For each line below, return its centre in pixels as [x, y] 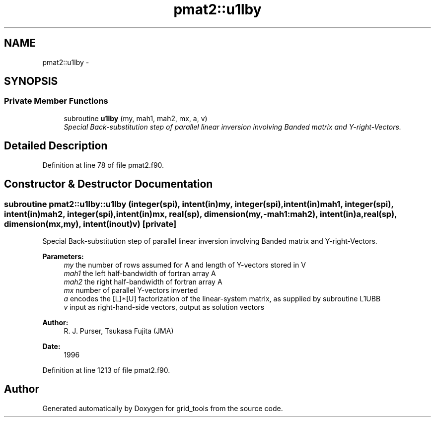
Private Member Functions [56, 101]
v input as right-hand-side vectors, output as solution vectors [164, 307]
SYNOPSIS [31, 81]
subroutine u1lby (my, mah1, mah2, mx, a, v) [136, 118]
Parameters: [63, 256]
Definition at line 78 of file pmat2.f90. [103, 165]
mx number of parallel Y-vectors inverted [131, 290]
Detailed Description [56, 146]
